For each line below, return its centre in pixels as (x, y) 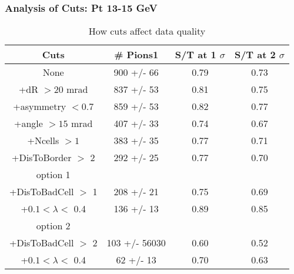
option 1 (53, 175)
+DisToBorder (41, 158)
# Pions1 (136, 55)
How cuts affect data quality (147, 31)
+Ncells (43, 141)
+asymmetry (40, 106)
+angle (29, 123)
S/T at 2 (255, 55)
